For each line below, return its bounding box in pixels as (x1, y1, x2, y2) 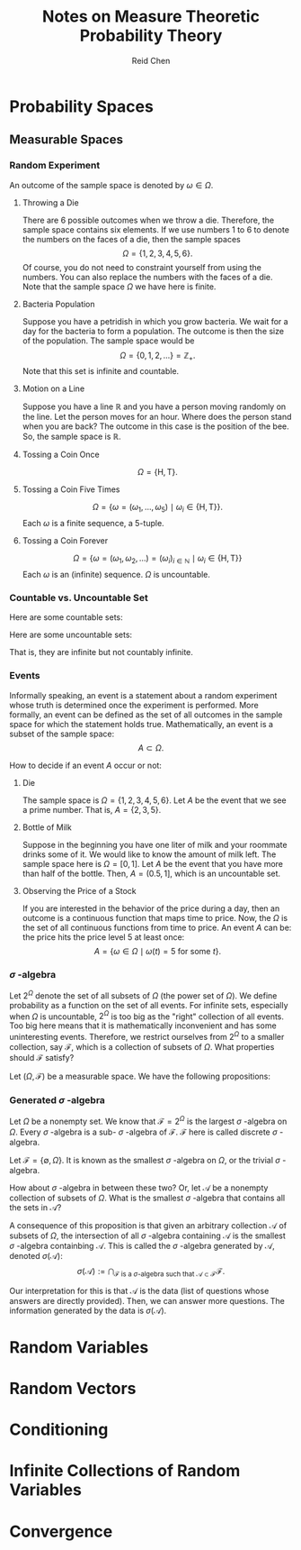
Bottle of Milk (22, 822, 72, 833)
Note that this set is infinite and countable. (22, 366, 180, 377)
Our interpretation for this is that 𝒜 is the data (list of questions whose (9, 1285, 270, 1296)
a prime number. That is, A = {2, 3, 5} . (22, 804, 162, 815)
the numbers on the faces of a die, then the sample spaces (22, 233, 241, 244)
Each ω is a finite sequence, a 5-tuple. (22, 518, 164, 529)
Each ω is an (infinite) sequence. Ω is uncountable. (22, 570, 211, 580)
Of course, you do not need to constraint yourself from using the (22, 261, 262, 272)
